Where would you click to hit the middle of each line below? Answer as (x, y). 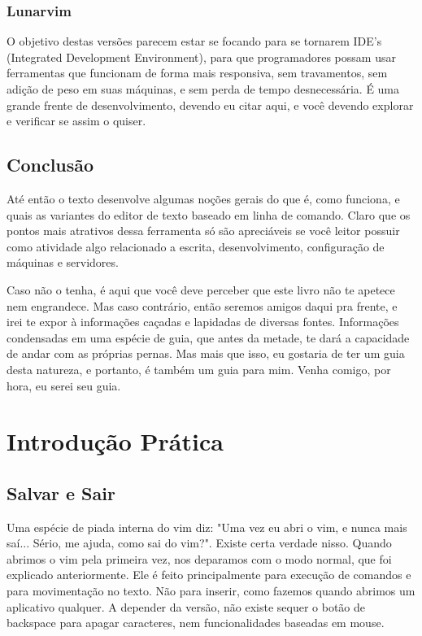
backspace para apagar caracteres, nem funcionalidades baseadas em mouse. (196, 623)
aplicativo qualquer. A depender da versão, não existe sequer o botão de (186, 606)
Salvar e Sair (61, 492)
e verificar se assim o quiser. (76, 121)
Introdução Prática (115, 441)
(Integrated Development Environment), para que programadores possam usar (201, 57)
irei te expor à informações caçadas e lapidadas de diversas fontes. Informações (203, 322)
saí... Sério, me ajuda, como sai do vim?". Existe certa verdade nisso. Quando (199, 543)
